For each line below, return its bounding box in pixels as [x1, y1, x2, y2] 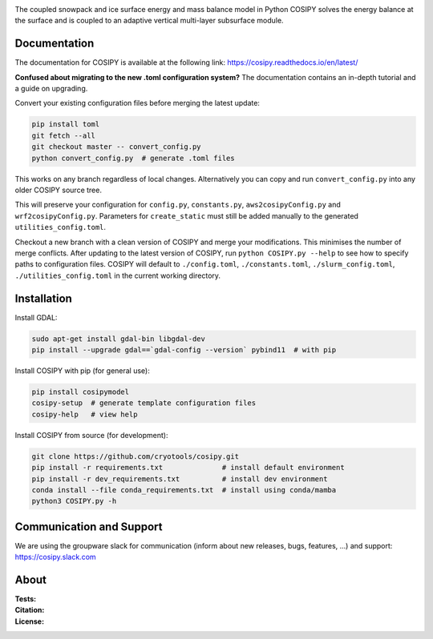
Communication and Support [14, 520, 163, 533]
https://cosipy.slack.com [14, 553, 96, 562]
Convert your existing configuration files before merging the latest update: [14, 98, 261, 108]
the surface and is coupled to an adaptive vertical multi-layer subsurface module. [14, 16, 284, 26]
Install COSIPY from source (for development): [14, 430, 168, 440]
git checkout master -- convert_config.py [31, 143, 201, 151]
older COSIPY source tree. [14, 185, 102, 195]
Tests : [14, 594, 36, 604]
